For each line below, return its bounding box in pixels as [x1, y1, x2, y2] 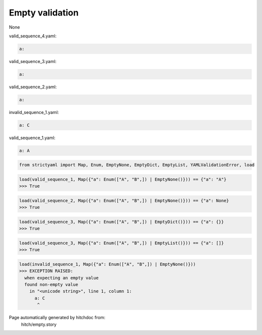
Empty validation [9, 7, 79, 18]
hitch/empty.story [21, 321, 57, 327]
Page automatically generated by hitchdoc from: [9, 315, 105, 320]
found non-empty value [24, 282, 79, 287]
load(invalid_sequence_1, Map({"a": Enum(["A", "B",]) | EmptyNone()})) [19, 261, 196, 267]
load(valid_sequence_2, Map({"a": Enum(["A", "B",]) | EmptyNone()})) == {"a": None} [19, 198, 229, 203]
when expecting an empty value [24, 275, 99, 281]
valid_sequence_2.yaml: [9, 84, 57, 90]
